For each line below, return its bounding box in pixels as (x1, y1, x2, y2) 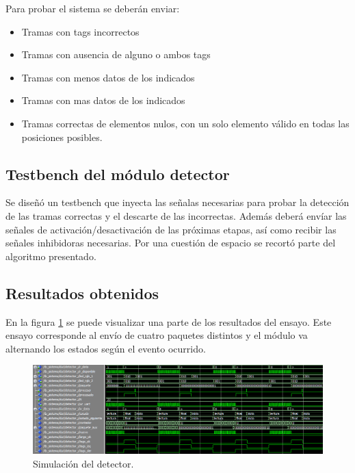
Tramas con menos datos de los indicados (21, 70, 195, 84)
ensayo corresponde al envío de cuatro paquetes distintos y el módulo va (5, 328, 308, 342)
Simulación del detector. (33, 456, 134, 470)
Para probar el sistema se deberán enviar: (5, 1, 180, 15)
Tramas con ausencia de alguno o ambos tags (21, 47, 211, 62)
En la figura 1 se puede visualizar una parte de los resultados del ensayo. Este (5, 314, 332, 329)
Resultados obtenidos (5, 282, 159, 303)
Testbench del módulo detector (5, 163, 230, 184)
